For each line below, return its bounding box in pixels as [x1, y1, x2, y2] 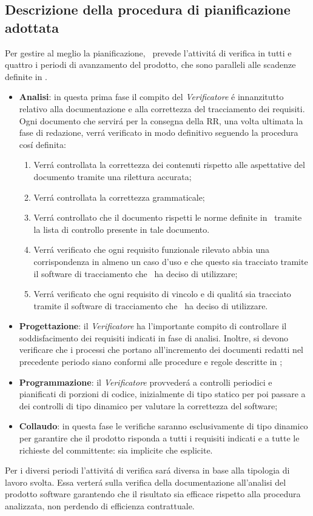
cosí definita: [19, 138, 66, 150]
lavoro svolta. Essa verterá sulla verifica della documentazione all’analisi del [5, 475, 286, 488]
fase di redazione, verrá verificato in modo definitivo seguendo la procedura [19, 126, 298, 139]
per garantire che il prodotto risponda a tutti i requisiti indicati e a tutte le [19, 432, 300, 444]
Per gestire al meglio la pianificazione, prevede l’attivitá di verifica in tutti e [5, 46, 292, 59]
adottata [5, 18, 59, 36]
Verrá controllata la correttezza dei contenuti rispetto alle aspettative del [33, 158, 305, 171]
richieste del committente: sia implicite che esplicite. [19, 443, 213, 456]
